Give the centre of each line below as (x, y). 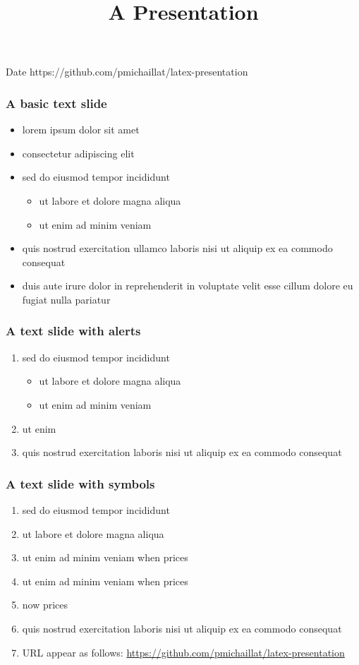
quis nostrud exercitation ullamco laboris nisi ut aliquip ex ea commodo (177, 248)
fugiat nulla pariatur (66, 299)
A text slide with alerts (73, 331)
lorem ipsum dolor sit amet (81, 130)
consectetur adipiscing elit (78, 153)
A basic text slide (56, 103)
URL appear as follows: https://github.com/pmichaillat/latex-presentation (183, 652)
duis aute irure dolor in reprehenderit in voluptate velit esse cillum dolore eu (188, 286)
